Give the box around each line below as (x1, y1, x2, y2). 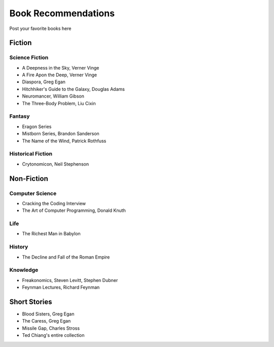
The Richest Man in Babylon (22, 231, 81, 237)
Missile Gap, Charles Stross (22, 325, 80, 331)
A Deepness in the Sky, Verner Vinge (22, 65, 99, 71)
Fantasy (9, 113, 30, 120)
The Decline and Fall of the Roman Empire (22, 254, 110, 260)
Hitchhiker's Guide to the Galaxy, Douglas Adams (22, 86, 125, 92)
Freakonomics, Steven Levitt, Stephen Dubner (22, 277, 118, 283)
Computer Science (9, 190, 57, 197)
